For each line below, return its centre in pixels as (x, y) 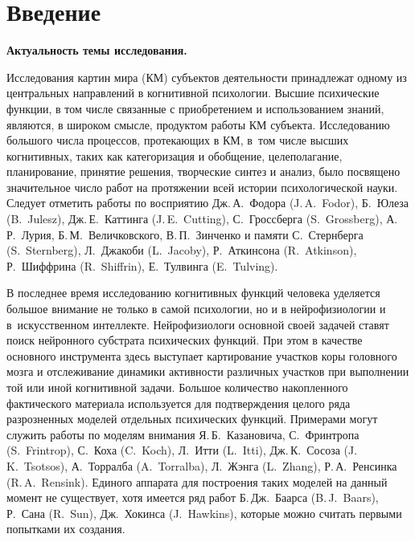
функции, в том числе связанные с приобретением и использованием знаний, (195, 108)
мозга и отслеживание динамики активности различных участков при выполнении (208, 371)
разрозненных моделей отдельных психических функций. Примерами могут (192, 419)
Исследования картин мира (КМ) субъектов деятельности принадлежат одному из (207, 77)
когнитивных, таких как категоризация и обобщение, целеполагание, (175, 155)
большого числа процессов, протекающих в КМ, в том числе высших (178, 140)
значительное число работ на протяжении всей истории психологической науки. (202, 187)
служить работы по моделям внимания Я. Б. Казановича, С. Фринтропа (183, 434)
